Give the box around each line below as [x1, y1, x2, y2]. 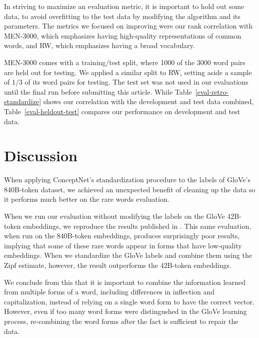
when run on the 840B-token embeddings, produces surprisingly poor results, [4, 230, 240, 241]
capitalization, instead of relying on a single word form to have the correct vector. [4, 296, 254, 306]
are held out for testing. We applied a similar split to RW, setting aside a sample [4, 67, 252, 77]
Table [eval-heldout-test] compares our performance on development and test [4, 106, 240, 116]
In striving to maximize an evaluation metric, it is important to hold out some [4, 1, 244, 11]
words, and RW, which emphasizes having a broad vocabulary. [4, 40, 195, 51]
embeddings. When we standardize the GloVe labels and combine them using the [4, 250, 252, 260]
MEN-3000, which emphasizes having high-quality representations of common [4, 30, 241, 41]
